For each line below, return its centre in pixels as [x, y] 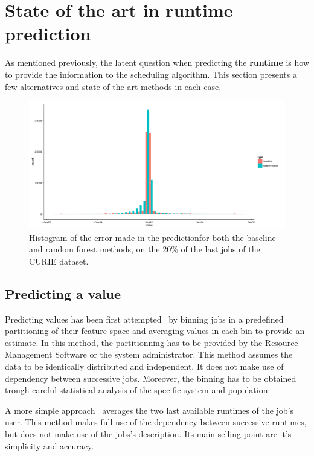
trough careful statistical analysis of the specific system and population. [138, 390]
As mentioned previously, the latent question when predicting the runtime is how [157, 63]
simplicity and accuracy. [50, 445]
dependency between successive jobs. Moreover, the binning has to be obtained [151, 378]
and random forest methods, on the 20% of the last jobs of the [145, 249]
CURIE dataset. [59, 261]
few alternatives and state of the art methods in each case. [113, 86]
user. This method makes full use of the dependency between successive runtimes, [156, 422]
